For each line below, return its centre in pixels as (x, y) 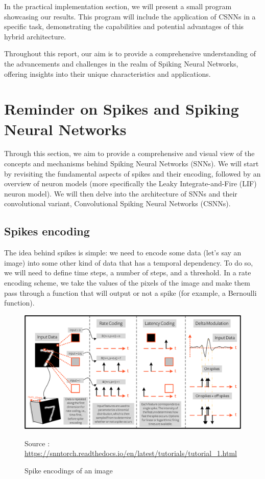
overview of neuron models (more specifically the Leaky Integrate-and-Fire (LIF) (130, 183)
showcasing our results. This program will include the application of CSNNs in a (130, 16)
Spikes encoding (47, 231)
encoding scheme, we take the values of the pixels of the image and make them (127, 283)
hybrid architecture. (35, 36)
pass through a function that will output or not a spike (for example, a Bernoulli (130, 292)
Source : (37, 443)
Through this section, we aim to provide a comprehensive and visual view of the (129, 153)
